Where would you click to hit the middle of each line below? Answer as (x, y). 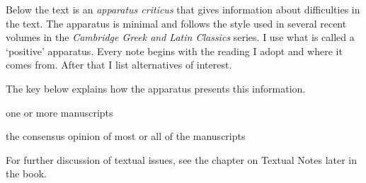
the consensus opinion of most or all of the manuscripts (126, 136)
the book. (26, 173)
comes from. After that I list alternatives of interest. (119, 65)
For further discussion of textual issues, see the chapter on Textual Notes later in (182, 159)
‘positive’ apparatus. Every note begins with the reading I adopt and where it (174, 51)
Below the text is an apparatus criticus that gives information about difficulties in (183, 9)
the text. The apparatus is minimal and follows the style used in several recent (176, 23)
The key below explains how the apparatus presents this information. (156, 88)
